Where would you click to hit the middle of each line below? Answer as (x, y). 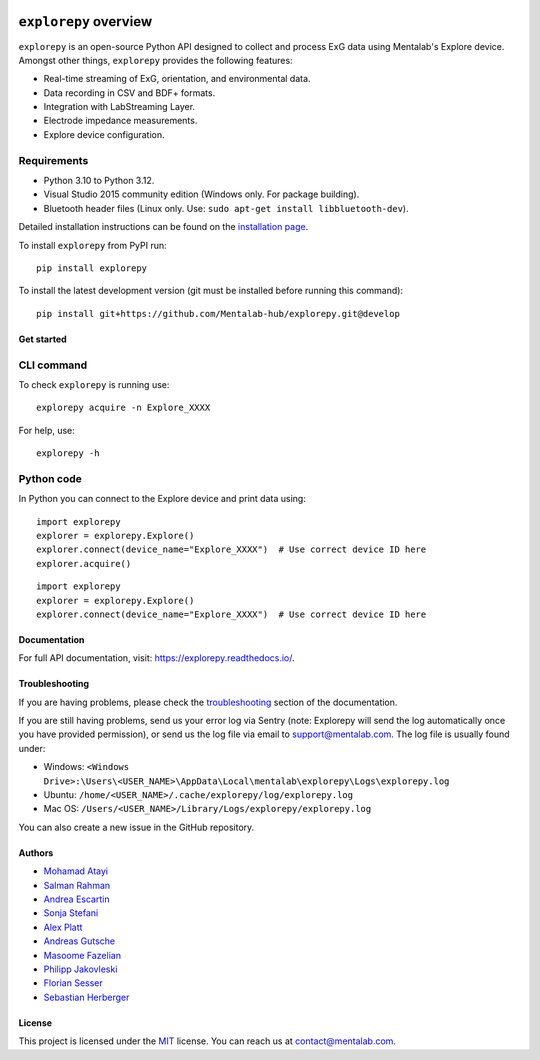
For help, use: (46, 430)
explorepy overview (85, 21)
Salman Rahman (77, 885)
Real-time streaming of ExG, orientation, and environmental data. (177, 79)
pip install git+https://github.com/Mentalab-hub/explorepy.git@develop (218, 313)
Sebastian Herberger (86, 997)
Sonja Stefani (71, 913)
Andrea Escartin (76, 899)
